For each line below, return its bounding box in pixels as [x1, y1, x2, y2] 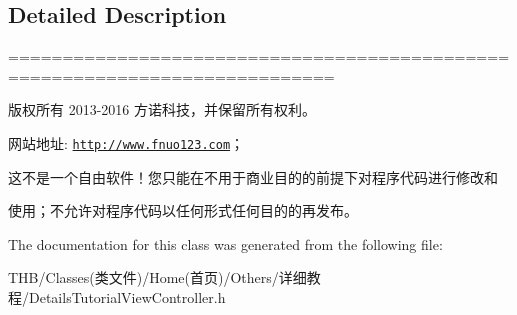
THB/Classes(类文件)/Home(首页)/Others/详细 [8, 267, 307, 288]
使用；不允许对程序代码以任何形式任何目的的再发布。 [8, 200, 358, 221]
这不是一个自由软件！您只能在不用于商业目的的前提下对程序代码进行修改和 [8, 166, 498, 187]
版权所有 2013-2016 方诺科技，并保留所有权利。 [8, 99, 316, 120]
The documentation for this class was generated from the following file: [8, 233, 443, 254]
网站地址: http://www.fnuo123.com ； [8, 132, 245, 153]
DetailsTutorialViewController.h [28, 287, 226, 308]
